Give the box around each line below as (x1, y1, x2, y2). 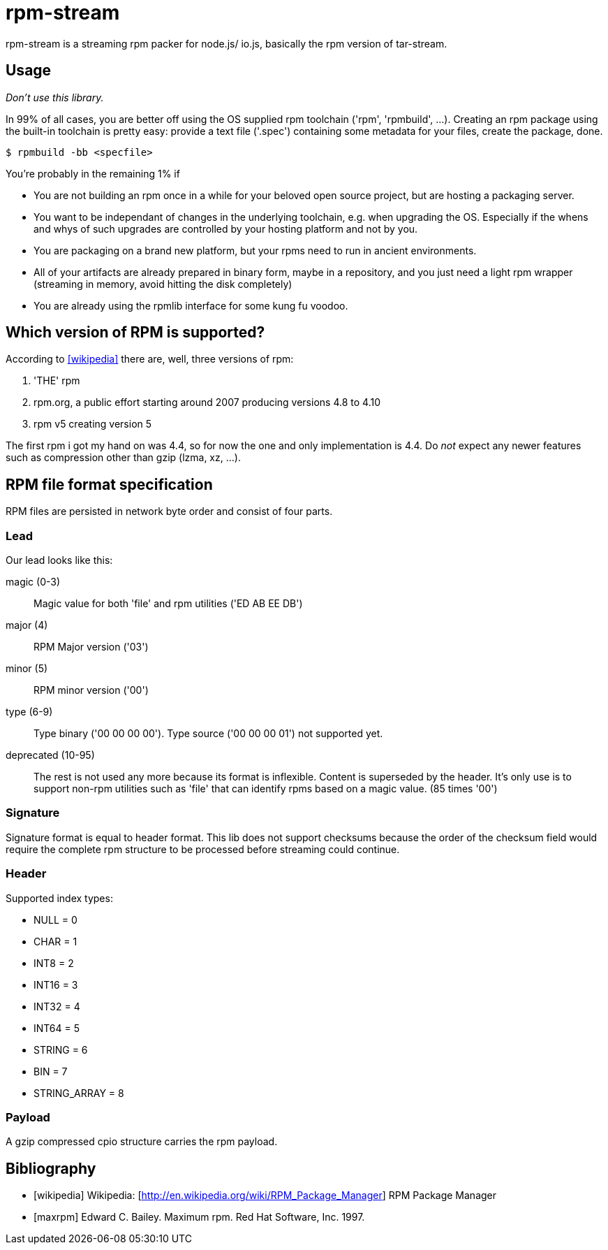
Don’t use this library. (6, 91, 104, 103)
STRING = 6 (34, 1043, 88, 1056)
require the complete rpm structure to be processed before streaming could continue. (6, 843, 400, 855)
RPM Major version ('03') (34, 641, 149, 653)
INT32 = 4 (34, 1000, 80, 1012)
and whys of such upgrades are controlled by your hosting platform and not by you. (34, 222, 418, 235)
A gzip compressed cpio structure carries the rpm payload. (6, 1135, 278, 1148)
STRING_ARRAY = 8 (34, 1087, 124, 1099)
